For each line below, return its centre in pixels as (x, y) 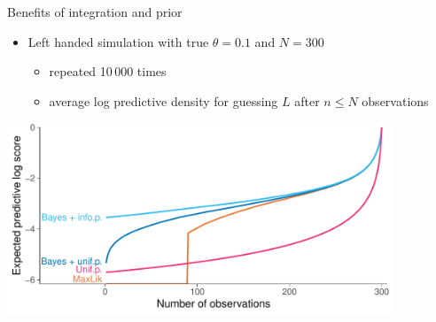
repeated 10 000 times (108, 71)
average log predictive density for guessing (163, 100)
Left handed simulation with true (118, 41)
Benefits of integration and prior (95, 11)
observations (395, 100)
